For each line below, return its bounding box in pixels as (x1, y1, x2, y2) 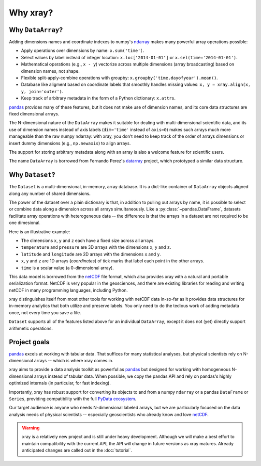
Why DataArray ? (9, 26, 63, 34)
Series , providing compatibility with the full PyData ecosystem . (9, 396, 137, 402)
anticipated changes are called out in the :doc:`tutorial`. (22, 448, 132, 453)
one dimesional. (9, 220, 41, 225)
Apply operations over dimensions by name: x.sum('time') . (21, 48, 145, 53)
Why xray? (9, 7, 53, 18)
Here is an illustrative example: (9, 228, 70, 235)
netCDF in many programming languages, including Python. (9, 287, 128, 293)
